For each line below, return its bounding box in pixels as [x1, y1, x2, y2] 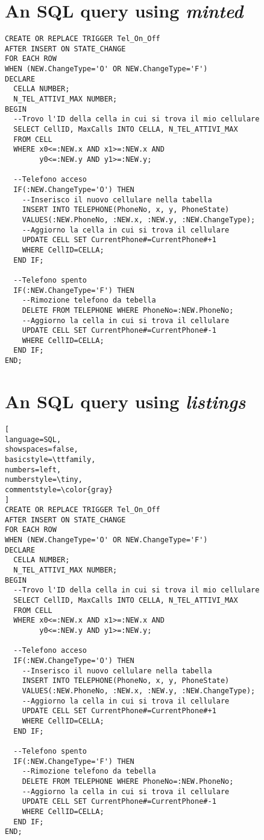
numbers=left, [5, 465, 61, 474]
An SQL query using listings [5, 388, 246, 414]
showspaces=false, [5, 445, 78, 454]
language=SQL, [5, 435, 61, 444]
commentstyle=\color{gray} [5, 485, 113, 494]
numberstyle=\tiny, [5, 475, 83, 484]
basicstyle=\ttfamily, [5, 455, 96, 464]
